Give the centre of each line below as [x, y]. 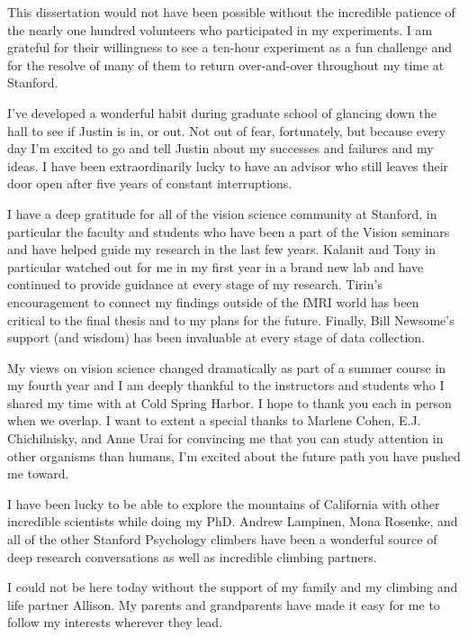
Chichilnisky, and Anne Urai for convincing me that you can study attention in [225, 438]
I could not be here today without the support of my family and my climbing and [233, 587]
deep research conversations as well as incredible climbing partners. [192, 556]
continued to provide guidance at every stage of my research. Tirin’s [195, 284]
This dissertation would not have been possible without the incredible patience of [231, 12]
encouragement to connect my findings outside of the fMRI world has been [213, 301]
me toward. [38, 473]
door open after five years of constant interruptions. [150, 183]
